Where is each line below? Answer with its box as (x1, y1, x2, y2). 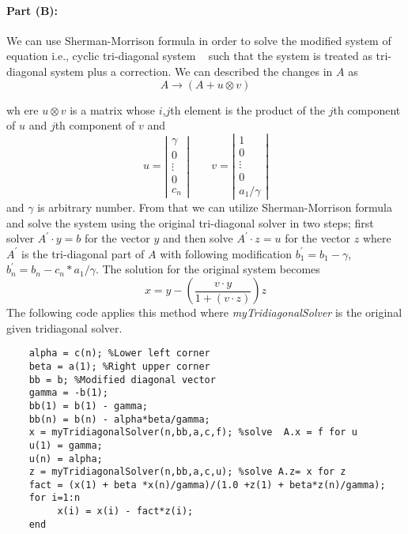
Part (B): (6, 2, 59, 18)
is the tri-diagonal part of (21, 245, 145, 261)
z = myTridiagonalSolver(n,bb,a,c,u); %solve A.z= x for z (28, 466, 346, 478)
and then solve (162, 230, 233, 246)
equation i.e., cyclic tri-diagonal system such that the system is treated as (6, 47, 372, 64)
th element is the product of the (170, 101, 326, 118)
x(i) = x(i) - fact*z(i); (57, 506, 194, 517)
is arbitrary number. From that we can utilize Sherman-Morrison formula (37, 199, 392, 216)
